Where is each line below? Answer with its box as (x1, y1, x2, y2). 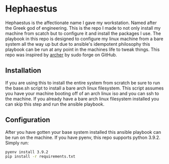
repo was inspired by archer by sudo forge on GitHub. (5, 51, 118, 58)
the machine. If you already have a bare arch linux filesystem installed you (5, 96, 159, 102)
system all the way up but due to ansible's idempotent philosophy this (5, 41, 150, 47)
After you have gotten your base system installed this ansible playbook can (5, 129, 161, 135)
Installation (5, 66, 41, 75)
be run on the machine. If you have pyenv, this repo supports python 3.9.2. (5, 134, 160, 140)
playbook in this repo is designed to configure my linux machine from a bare (5, 36, 163, 42)
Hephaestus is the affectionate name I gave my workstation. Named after (5, 20, 157, 26)
